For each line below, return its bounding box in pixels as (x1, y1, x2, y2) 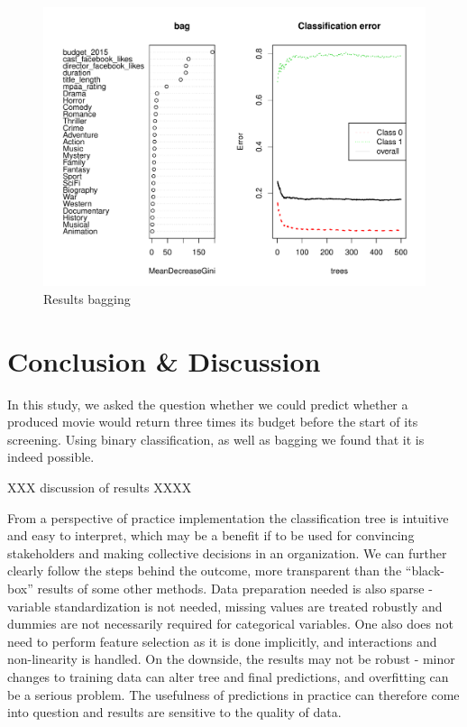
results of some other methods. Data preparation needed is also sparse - (37, 578, 433, 597)
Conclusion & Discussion (7, 342, 321, 379)
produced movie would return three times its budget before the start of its (7, 412, 418, 431)
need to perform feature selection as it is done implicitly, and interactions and (7, 631, 437, 650)
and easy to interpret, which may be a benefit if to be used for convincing (7, 526, 415, 545)
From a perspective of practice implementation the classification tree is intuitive (7, 508, 449, 527)
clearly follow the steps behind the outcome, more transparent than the (7, 561, 402, 580)
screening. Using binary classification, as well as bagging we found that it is (7, 429, 425, 448)
